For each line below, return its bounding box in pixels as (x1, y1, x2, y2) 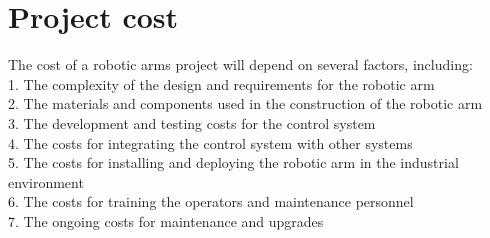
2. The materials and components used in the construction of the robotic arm (8, 93, 483, 114)
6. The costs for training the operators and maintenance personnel (8, 191, 414, 212)
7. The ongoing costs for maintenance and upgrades (8, 210, 324, 231)
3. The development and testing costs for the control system (8, 112, 376, 133)
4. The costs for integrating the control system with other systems (8, 132, 413, 153)
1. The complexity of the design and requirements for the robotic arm (8, 73, 435, 94)
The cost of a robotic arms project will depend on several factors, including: (8, 54, 473, 75)
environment (8, 171, 84, 192)
